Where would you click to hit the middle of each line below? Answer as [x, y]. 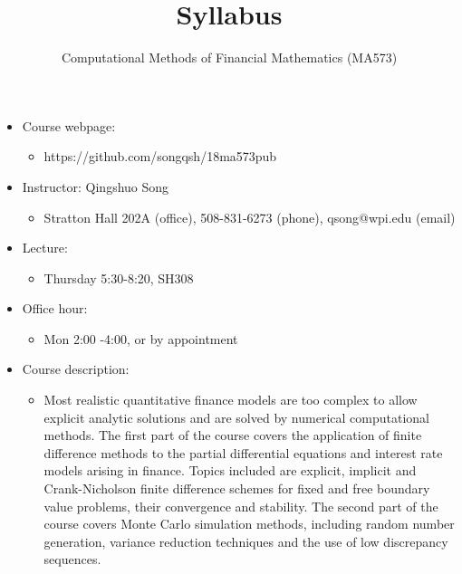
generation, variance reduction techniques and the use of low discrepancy [246, 541]
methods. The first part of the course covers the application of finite [233, 435]
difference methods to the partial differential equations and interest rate [243, 452]
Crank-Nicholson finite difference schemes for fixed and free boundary [237, 488]
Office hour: [55, 308]
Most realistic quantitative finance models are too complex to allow [231, 400]
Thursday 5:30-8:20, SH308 [119, 277]
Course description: [76, 369]
